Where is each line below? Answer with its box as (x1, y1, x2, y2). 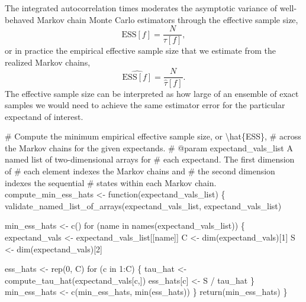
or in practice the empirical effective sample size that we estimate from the (5, 44, 276, 57)
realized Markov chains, (5, 56, 91, 68)
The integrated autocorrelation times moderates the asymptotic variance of (5, 2, 278, 14)
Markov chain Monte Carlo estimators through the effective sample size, (37, 13, 298, 25)
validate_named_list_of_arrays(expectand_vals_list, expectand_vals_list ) (5, 199, 282, 212)
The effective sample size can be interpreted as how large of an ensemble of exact (5, 87, 299, 99)
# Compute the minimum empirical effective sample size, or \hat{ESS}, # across (5, 130, 301, 142)
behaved (5, 13, 34, 25)
